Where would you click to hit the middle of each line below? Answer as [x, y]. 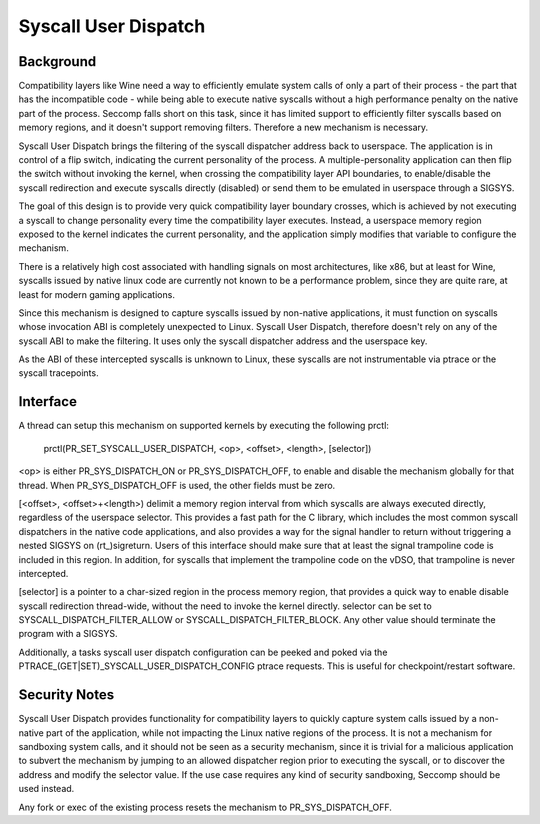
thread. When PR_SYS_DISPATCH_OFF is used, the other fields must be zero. [177, 485]
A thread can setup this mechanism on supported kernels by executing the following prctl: [204, 426]
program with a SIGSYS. [68, 634]
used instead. [46, 789]
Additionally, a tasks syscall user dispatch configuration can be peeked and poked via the [203, 652]
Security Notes [66, 695]
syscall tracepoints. [58, 373]
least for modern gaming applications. [96, 294]
